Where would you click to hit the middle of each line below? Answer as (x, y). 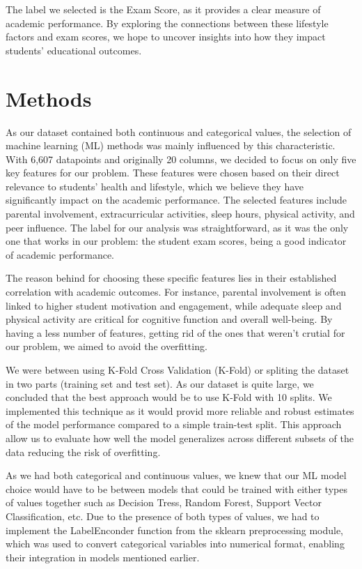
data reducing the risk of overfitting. (83, 452)
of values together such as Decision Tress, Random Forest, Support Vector (164, 502)
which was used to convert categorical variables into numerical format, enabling (175, 544)
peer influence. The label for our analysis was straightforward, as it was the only (177, 227)
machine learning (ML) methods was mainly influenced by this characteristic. (171, 145)
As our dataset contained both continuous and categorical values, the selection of (179, 131)
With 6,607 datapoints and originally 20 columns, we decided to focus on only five (181, 159)
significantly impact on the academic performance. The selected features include (176, 200)
